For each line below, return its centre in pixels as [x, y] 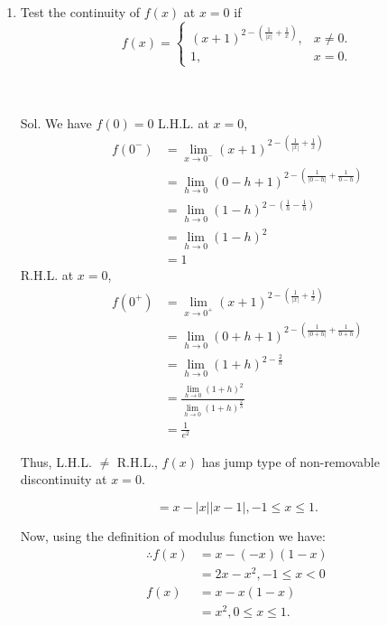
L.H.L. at [184, 122]
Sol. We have [56, 122]
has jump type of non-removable [290, 461]
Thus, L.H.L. [56, 461]
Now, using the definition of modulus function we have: [173, 536]
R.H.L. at [47, 275]
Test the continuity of [80, 12]
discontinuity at [64, 479]
